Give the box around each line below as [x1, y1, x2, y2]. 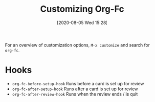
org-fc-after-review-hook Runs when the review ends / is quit [12, 91, 138, 97]
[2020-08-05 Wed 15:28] [57, 20, 108, 25]
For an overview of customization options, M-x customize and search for [5, 42, 150, 48]
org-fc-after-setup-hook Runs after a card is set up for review [12, 86, 138, 92]
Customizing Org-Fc [40, 3, 125, 15]
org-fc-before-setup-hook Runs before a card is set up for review [12, 80, 144, 86]
